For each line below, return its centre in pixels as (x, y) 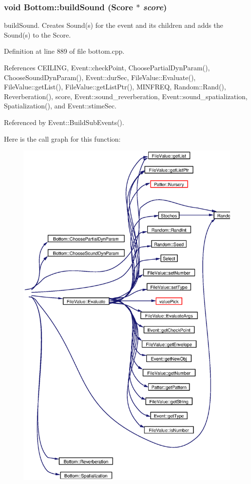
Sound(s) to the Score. (38, 34)
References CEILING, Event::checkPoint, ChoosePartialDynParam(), (107, 67)
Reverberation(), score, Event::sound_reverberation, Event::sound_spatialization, (126, 96)
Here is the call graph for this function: (62, 138)
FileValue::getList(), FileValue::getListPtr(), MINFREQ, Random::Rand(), (115, 87)
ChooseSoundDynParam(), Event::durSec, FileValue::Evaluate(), (100, 77)
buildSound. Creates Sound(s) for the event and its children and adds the (114, 25)
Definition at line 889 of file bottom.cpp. (64, 51)
